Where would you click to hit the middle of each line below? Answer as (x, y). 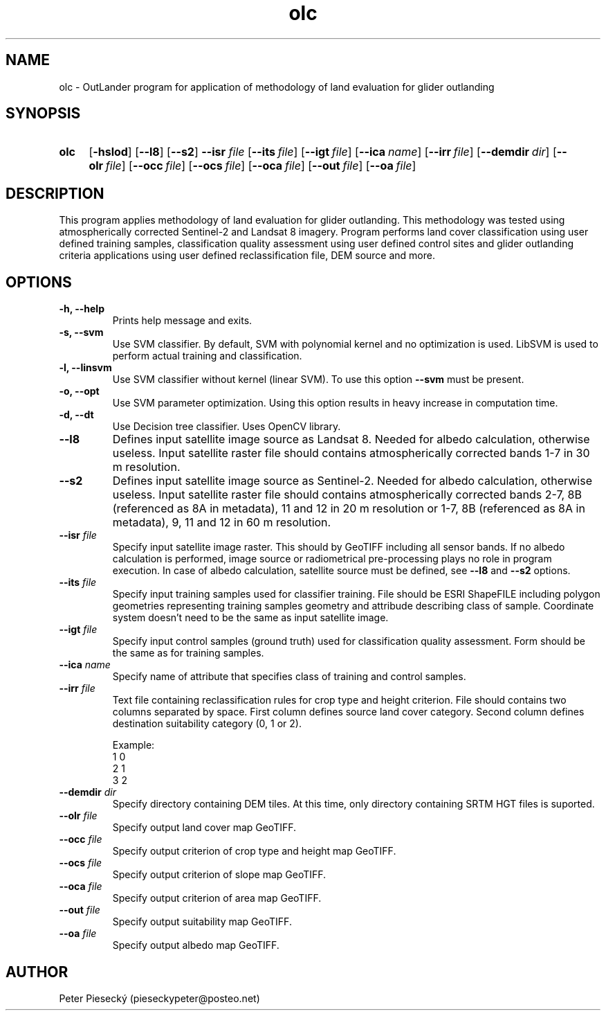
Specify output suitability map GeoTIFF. (202, 922)
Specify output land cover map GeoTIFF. (204, 828)
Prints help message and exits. (182, 321)
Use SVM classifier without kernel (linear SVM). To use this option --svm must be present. (318, 380)
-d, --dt (76, 415)
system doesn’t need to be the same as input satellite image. (250, 618)
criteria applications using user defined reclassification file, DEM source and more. (247, 256)
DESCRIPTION (55, 193)
